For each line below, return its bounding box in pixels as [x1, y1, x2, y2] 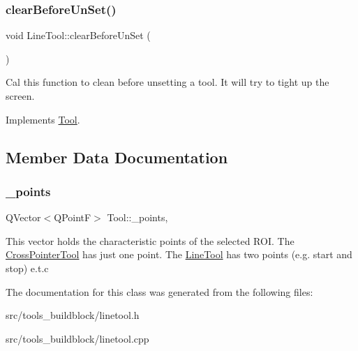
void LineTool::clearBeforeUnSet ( [6, 28, 151, 43]
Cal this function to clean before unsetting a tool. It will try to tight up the [6, 75, 329, 89]
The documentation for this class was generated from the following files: [6, 284, 313, 299]
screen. [6, 89, 35, 103]
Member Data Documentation [6, 146, 228, 167]
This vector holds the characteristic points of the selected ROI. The [6, 233, 294, 248]
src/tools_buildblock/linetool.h [6, 308, 140, 322]
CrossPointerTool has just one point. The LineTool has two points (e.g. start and [6, 247, 352, 262]
